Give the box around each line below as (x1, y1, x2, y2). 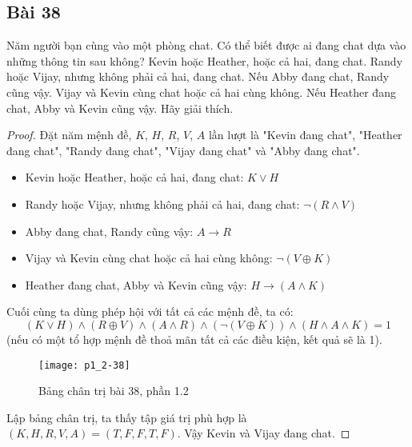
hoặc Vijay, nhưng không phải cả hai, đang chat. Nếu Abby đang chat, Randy (6, 68, 390, 85)
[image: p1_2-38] (38, 359, 130, 371)
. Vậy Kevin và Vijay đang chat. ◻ (177, 425, 350, 441)
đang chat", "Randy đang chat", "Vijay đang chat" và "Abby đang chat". (6, 142, 360, 158)
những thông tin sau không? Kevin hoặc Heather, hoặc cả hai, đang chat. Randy (6, 52, 403, 69)
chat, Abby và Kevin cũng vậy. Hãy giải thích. (6, 99, 234, 116)
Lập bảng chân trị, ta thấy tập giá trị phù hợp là (6, 409, 247, 425)
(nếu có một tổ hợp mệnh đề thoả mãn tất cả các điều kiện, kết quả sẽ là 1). (6, 330, 382, 347)
